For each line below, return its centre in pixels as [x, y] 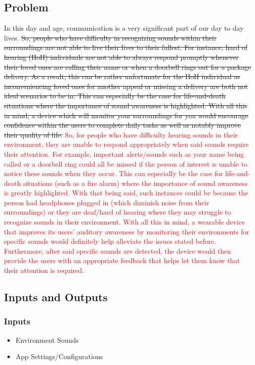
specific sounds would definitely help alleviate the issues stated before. [110, 241]
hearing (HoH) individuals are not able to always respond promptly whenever [121, 57]
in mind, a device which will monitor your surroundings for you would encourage [126, 115]
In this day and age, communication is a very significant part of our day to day [124, 28]
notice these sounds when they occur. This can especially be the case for [114, 173]
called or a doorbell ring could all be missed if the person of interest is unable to [126, 163]
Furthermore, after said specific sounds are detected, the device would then [118, 251]
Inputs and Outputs [56, 297]
